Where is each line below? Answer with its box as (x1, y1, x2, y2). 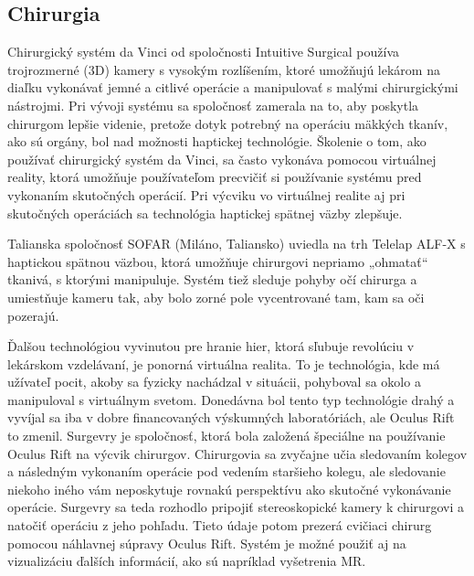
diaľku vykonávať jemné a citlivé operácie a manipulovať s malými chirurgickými (7, 78, 458, 97)
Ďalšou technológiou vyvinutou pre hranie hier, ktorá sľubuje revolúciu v (7, 336, 415, 356)
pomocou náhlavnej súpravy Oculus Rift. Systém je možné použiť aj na (7, 533, 406, 552)
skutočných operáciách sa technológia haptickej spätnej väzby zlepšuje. (7, 203, 403, 222)
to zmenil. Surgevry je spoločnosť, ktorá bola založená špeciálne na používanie (7, 426, 446, 445)
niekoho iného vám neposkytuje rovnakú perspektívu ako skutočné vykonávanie (7, 479, 451, 498)
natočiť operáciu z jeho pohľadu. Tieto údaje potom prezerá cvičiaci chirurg (7, 516, 432, 535)
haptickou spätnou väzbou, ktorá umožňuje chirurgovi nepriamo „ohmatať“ (7, 251, 428, 271)
